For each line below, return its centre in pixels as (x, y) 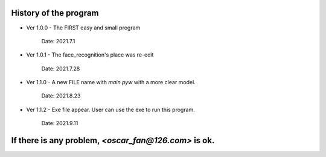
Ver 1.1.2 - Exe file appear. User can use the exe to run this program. (111, 109)
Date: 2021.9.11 (60, 123)
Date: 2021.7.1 (58, 41)
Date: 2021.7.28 (61, 69)
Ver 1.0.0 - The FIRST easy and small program (83, 28)
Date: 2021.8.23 (61, 96)
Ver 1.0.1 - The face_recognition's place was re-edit (90, 55)
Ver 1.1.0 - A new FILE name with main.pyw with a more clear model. (111, 82)
